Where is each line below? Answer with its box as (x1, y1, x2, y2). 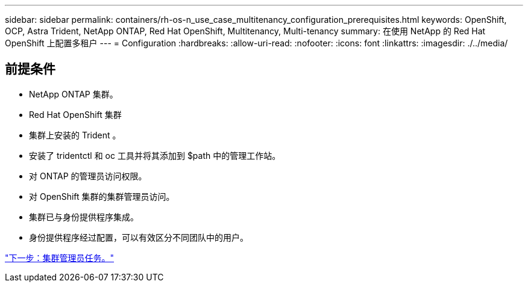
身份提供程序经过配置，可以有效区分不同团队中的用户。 (29, 232, 248, 242)
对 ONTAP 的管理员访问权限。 (29, 170, 147, 181)
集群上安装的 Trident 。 (29, 129, 121, 140)
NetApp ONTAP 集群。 (29, 88, 118, 99)
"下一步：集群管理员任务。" (5, 252, 115, 263)
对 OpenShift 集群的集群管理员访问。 (29, 191, 175, 202)
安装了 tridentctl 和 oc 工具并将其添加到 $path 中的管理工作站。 (29, 150, 281, 161)
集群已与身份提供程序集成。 (29, 211, 139, 222)
